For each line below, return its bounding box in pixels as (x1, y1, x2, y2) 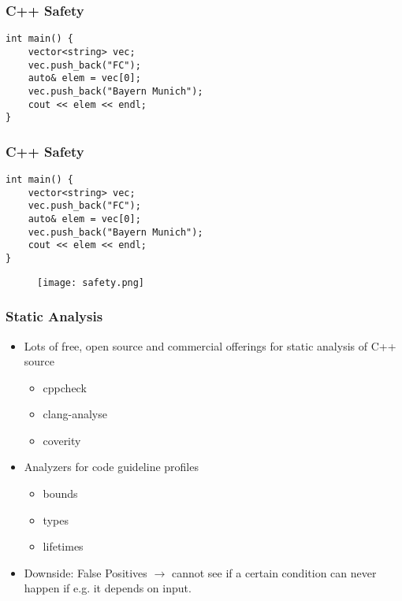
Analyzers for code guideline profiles (24, 458, 199, 475)
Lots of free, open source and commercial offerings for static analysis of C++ (24, 337, 396, 354)
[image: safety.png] (37, 276, 145, 288)
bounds (43, 485, 78, 502)
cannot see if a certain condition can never (171, 564, 377, 581)
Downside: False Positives (24, 564, 147, 581)
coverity (43, 432, 81, 448)
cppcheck (43, 379, 87, 395)
